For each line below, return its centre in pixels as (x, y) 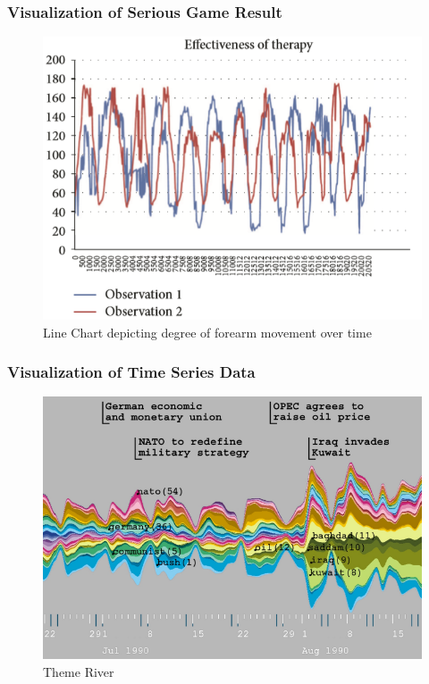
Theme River (79, 671)
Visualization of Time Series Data (131, 372)
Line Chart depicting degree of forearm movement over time (207, 332)
